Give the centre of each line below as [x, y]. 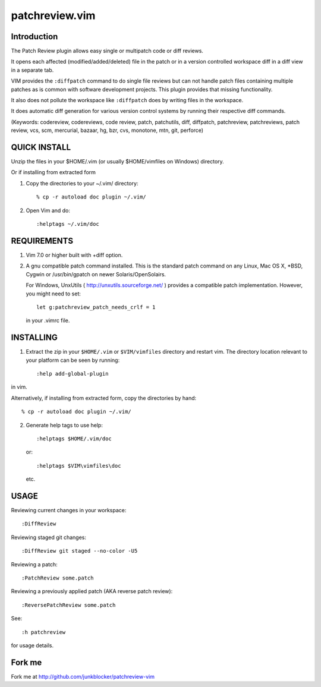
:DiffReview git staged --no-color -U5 [80, 551]
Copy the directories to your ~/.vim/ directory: [82, 183]
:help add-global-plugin [73, 374]
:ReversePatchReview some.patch [69, 605]
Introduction [34, 37]
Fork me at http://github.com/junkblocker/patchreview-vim [83, 676]
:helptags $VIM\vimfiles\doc [79, 466]
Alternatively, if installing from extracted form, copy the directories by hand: [104, 398]
